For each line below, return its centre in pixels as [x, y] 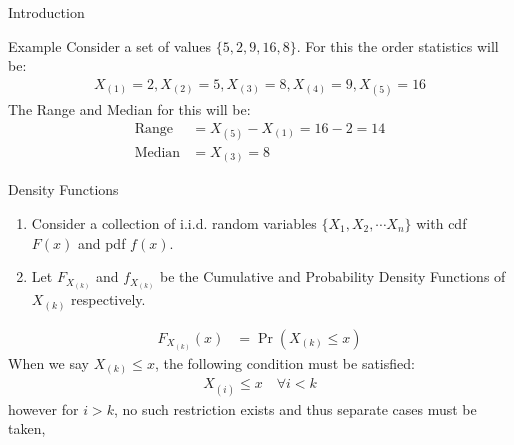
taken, [27, 428]
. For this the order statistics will [397, 45]
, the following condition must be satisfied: [284, 362]
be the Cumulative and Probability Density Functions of [332, 276]
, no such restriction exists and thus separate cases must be [295, 408]
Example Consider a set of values [110, 45]
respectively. [108, 299]
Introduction [46, 12]
